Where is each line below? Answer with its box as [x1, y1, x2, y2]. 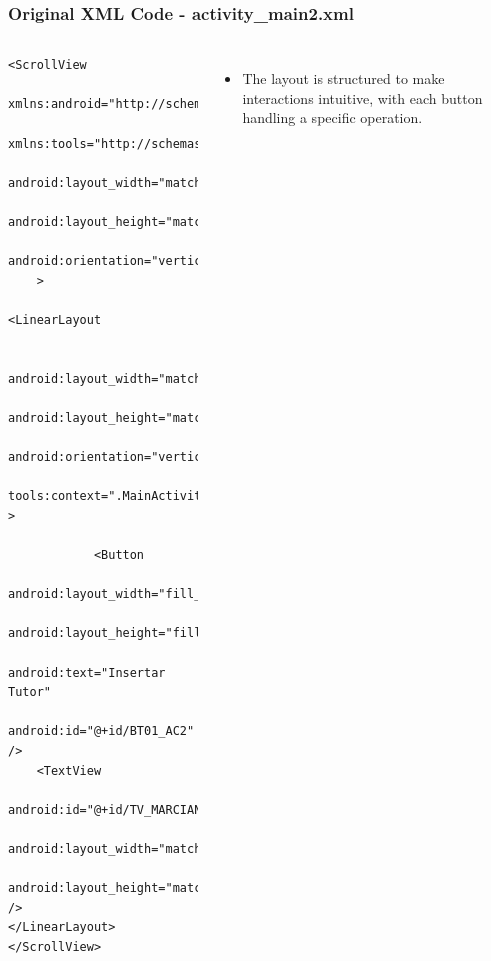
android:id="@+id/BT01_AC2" [8, 724, 195, 739]
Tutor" [8, 685, 51, 700]
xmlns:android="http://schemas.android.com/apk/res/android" [8, 97, 424, 112]
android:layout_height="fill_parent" [8, 626, 259, 641]
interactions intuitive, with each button [242, 87, 483, 108]
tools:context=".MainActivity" [8, 489, 216, 504]
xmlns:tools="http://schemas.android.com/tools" [8, 136, 338, 151]
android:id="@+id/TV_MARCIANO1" [8, 802, 223, 817]
